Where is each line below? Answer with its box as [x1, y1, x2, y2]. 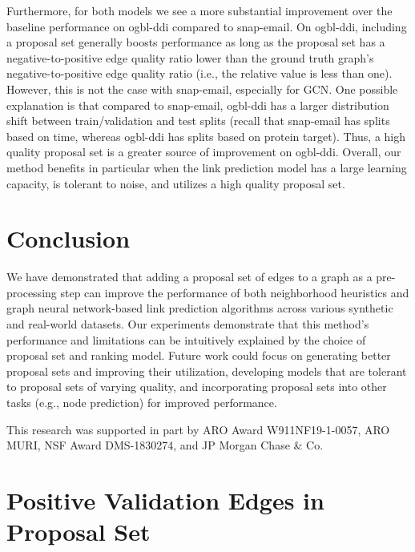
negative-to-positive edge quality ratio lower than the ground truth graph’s [6, 49, 374, 66]
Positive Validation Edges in [6, 483, 324, 516]
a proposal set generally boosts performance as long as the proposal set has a [6, 34, 385, 50]
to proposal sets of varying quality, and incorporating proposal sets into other [6, 378, 387, 395]
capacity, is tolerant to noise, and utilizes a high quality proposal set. [6, 175, 345, 191]
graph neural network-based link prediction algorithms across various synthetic [6, 300, 393, 316]
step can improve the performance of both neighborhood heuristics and [60, 284, 409, 300]
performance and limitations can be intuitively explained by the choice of [6, 331, 366, 348]
